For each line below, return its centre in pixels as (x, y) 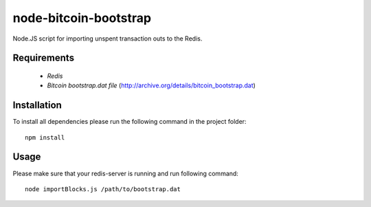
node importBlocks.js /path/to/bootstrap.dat (103, 189)
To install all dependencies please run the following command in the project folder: (130, 122)
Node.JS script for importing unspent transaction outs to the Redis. (108, 39)
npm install (45, 137)
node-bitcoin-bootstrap (82, 18)
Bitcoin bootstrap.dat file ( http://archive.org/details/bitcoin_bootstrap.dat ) (151, 85)
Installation (37, 106)
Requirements (44, 58)
